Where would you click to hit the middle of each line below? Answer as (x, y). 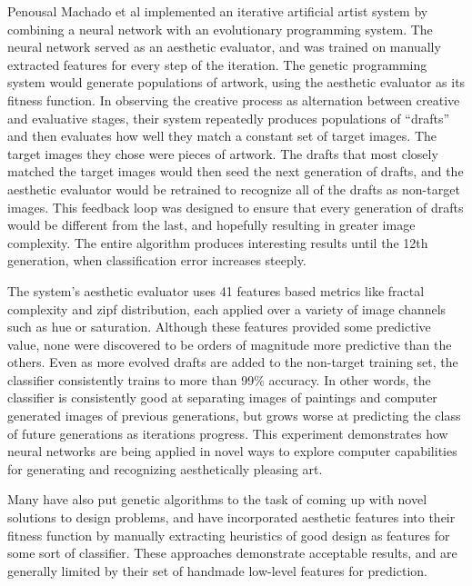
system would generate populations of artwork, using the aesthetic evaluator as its (236, 82)
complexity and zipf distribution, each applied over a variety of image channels (227, 308)
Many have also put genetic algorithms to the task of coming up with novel (217, 499)
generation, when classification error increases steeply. (157, 260)
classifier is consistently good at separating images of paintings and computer (222, 397)
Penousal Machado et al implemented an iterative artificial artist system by (218, 11)
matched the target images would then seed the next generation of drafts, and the (236, 171)
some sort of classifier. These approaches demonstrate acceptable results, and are (232, 553)
